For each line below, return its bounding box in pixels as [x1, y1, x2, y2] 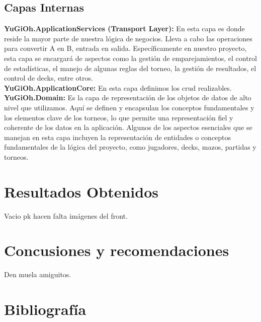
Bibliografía [4, 299, 86, 319]
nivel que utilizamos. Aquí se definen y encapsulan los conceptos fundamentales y [4, 102, 254, 112]
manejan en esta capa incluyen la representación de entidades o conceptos [4, 132, 231, 142]
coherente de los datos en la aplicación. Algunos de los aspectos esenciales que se [4, 122, 252, 133]
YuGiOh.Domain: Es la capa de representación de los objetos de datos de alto [4, 92, 251, 103]
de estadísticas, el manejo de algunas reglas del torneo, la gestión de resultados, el [4, 62, 256, 73]
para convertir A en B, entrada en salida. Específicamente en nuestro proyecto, [4, 43, 247, 53]
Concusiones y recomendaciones [4, 240, 229, 261]
